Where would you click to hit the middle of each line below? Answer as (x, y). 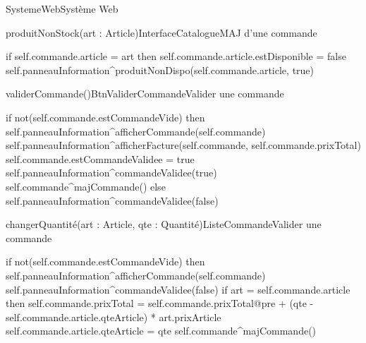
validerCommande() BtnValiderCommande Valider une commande (145, 94)
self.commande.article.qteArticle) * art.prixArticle (114, 317)
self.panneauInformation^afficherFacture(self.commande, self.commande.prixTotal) (183, 145)
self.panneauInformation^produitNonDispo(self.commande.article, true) (160, 70)
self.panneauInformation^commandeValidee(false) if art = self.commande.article (178, 289)
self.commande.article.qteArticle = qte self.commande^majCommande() (161, 331)
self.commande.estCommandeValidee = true (100, 158)
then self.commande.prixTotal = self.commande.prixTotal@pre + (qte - (160, 303)
